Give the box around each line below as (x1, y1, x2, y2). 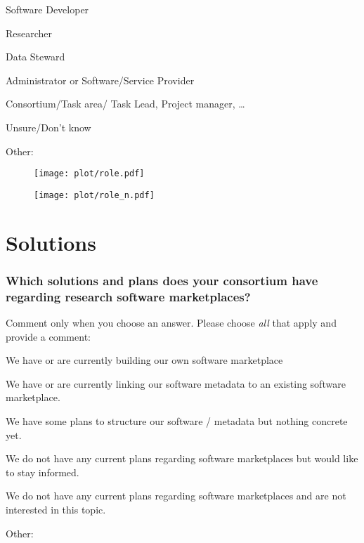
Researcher (6, 25, 53, 40)
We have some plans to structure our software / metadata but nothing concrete (6, 413, 348, 428)
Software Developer (6, 2, 89, 16)
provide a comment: (6, 329, 91, 344)
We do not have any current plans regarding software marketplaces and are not (6, 488, 346, 503)
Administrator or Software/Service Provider (6, 72, 195, 87)
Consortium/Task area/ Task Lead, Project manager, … (6, 96, 245, 111)
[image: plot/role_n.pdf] (34, 190, 155, 200)
